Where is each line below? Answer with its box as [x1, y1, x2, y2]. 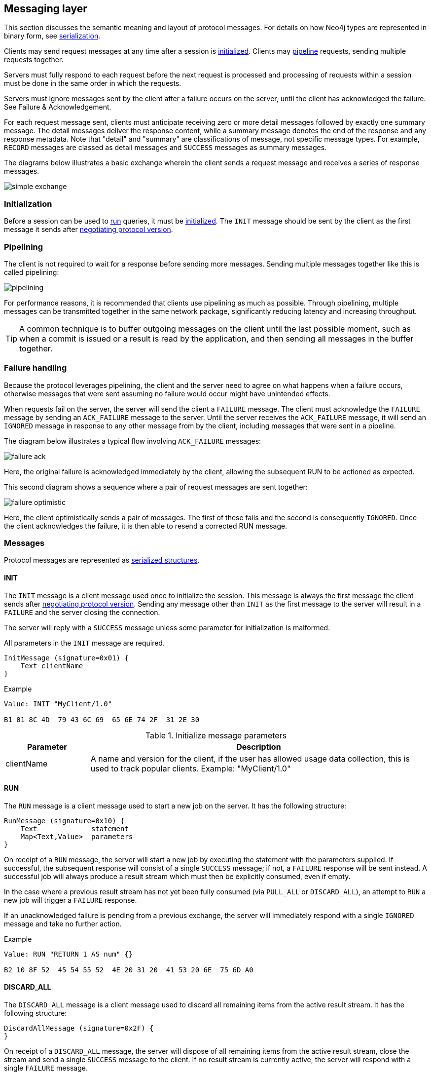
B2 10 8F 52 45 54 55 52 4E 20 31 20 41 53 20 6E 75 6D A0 [4, 965, 253, 974]
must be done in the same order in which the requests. [4, 79, 181, 88]
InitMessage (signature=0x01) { [4, 653, 129, 662]
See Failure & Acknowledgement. [4, 103, 111, 112]
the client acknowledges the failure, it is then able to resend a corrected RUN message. [4, 521, 287, 530]
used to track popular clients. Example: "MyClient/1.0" [90, 763, 291, 773]
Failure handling [4, 363, 67, 373]
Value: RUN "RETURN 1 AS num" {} [4, 950, 133, 958]
